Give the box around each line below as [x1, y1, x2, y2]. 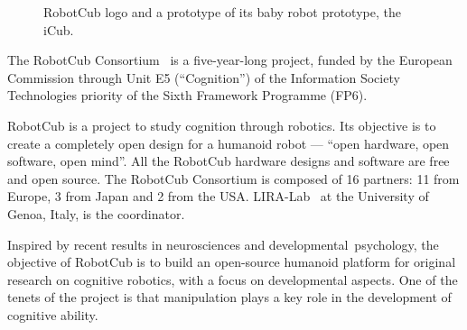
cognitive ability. [7, 305, 98, 324]
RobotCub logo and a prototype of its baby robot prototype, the [43, 3, 401, 21]
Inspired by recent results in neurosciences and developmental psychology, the [7, 234, 439, 253]
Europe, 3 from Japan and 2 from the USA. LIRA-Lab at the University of [7, 187, 429, 206]
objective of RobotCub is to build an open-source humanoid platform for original [7, 252, 456, 271]
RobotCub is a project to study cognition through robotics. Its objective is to [7, 115, 436, 134]
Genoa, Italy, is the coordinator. [7, 204, 185, 223]
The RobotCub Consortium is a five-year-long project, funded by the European [7, 50, 453, 69]
